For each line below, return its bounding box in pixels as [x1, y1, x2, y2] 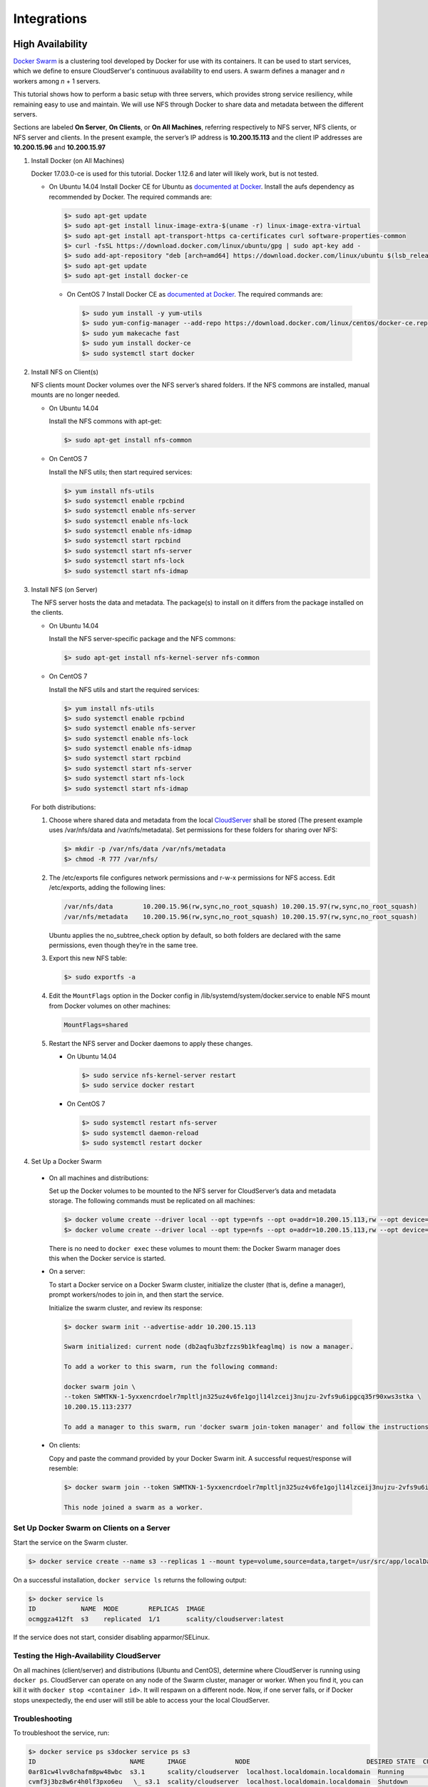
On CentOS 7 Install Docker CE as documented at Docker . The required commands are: [66, 290, 323, 299]
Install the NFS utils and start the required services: [49, 685, 200, 693]
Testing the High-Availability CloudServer [13, 1651, 161, 1661]
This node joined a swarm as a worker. [63, 1503, 203, 1512]
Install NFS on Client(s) [31, 367, 99, 376]
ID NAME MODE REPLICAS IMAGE [28, 1605, 205, 1613]
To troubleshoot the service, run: [13, 1728, 110, 1737]
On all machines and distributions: [49, 1173, 149, 1182]
